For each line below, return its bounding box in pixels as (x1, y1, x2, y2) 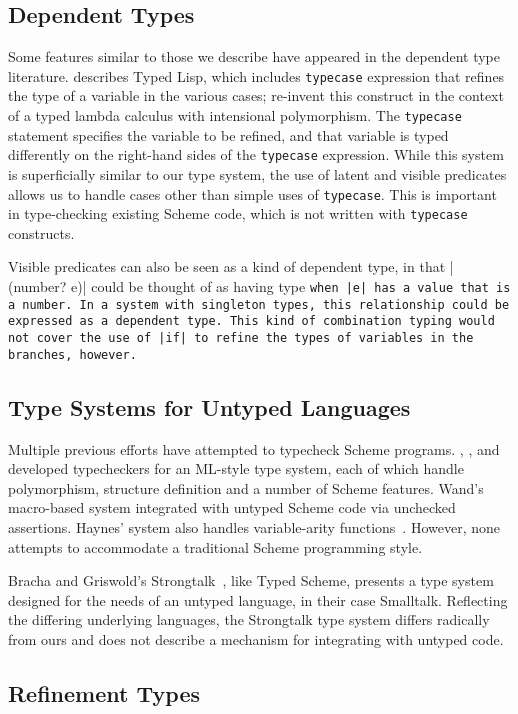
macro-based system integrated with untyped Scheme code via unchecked (8, 497, 456, 518)
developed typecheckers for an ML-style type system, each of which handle (8, 458, 464, 479)
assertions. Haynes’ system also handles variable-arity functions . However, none (8, 516, 500, 537)
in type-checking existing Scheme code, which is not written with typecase (8, 203, 468, 224)
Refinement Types (8, 677, 201, 708)
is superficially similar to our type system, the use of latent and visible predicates (8, 163, 507, 184)
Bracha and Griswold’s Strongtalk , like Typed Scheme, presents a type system (8, 570, 494, 591)
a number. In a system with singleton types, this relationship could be (8, 297, 510, 312)
